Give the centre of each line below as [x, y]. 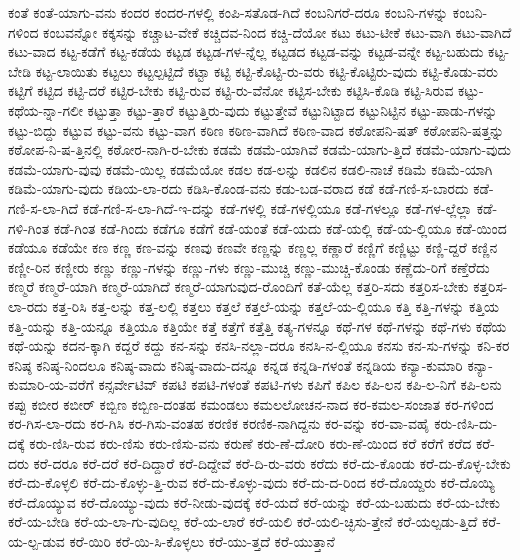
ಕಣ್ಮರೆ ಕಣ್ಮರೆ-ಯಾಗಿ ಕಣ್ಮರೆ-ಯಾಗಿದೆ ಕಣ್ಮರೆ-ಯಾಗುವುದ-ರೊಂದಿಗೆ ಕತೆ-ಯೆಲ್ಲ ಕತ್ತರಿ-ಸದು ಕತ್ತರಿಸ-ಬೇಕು [238, 286]
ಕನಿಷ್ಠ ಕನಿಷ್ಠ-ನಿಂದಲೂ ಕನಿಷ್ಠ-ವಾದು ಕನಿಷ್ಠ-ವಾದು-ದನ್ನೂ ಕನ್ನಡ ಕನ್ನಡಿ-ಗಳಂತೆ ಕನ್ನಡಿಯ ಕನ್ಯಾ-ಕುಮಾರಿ [235, 364]
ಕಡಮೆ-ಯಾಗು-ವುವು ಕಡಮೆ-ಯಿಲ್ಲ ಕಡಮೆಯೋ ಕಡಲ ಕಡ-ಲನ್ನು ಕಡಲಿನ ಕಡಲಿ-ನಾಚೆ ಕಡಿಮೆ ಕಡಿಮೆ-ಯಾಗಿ [250, 168]
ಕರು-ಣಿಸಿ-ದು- [466, 423]
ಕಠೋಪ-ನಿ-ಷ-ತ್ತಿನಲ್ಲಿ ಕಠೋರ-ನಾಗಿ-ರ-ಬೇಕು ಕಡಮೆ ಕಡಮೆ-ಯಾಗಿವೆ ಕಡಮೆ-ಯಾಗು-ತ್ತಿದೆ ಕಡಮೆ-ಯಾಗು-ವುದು [259, 149]
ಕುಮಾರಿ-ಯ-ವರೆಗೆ [51, 384]
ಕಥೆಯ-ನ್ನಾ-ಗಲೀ [45, 109]
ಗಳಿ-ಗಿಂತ [29, 227]
